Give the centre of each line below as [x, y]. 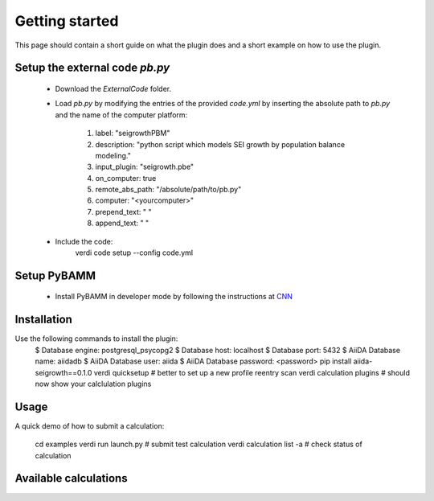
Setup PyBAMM [55, 275]
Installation [43, 320]
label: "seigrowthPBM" [133, 133]
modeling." [113, 155]
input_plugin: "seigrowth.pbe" [145, 167]
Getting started [67, 21]
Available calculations [71, 478]
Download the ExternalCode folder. [113, 88]
